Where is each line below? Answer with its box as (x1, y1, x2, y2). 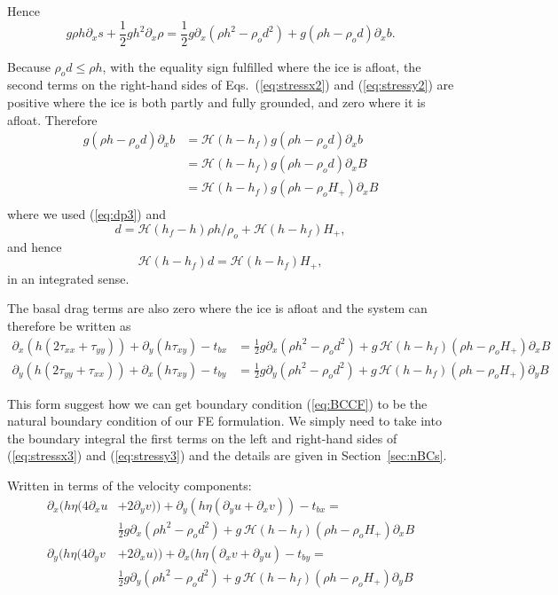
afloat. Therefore (7, 110, 98, 129)
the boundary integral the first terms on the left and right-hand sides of (7, 428, 397, 447)
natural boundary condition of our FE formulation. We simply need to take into (7, 411, 442, 430)
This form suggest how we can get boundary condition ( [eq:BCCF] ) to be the (7, 394, 428, 412)
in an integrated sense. (7, 269, 130, 287)
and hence (7, 237, 62, 255)
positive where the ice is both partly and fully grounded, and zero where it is (7, 93, 426, 112)
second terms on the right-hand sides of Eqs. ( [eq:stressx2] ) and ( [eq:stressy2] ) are (7, 75, 454, 94)
